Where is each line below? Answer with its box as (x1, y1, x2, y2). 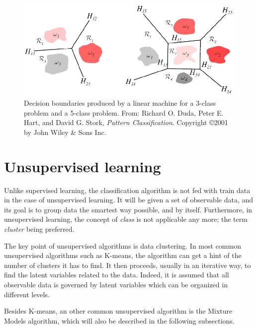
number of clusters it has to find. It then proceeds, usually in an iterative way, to (4, 260, 251, 270)
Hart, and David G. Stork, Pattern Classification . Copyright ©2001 (24, 117, 228, 128)
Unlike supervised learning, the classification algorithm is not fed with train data (4, 185, 251, 195)
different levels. (4, 289, 50, 299)
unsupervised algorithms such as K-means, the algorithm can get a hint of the (4, 250, 242, 261)
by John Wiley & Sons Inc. (24, 127, 106, 137)
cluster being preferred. (4, 224, 75, 234)
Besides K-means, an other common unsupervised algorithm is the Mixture (4, 306, 233, 316)
